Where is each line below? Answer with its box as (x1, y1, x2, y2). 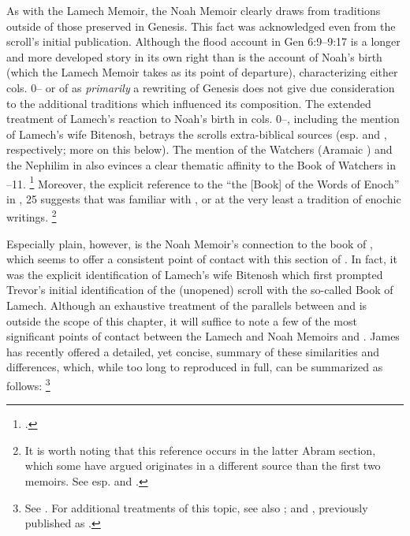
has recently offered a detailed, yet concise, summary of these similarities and (6, 343, 380, 359)
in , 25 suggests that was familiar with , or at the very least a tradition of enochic (6, 190, 401, 207)
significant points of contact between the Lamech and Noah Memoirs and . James (6, 328, 400, 344)
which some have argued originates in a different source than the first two (24, 457, 381, 474)
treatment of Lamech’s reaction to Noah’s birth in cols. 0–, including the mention (6, 110, 400, 127)
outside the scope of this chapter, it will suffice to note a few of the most (6, 312, 357, 329)
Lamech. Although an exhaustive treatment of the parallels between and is (6, 297, 367, 313)
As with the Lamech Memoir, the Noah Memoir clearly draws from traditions (6, 2, 381, 18)
